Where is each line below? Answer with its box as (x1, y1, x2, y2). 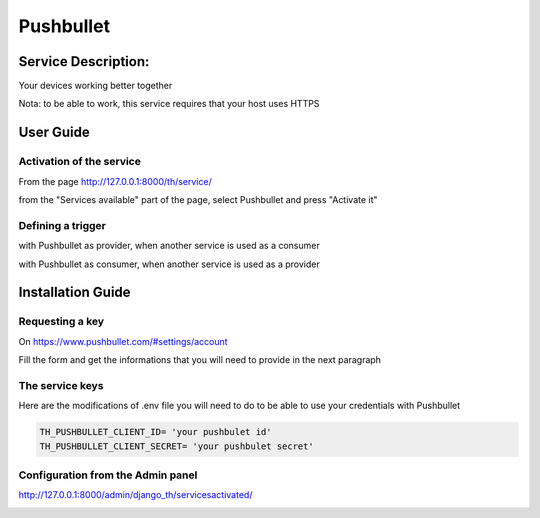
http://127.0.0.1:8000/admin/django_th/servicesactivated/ (18, 489, 253, 501)
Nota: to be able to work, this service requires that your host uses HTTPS (18, 98, 320, 110)
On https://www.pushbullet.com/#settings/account (18, 335, 229, 347)
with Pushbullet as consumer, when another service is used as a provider (18, 258, 320, 270)
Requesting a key (18, 315, 105, 329)
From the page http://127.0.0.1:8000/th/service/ (18, 175, 212, 187)
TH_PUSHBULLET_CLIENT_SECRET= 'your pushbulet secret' (39, 440, 314, 452)
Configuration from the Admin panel (18, 468, 198, 482)
